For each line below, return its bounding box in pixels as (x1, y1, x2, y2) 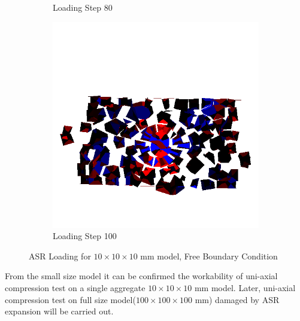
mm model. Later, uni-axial (194, 281, 296, 294)
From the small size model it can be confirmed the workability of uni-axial (5, 270, 278, 282)
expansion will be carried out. (5, 305, 114, 317)
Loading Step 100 (53, 230, 117, 242)
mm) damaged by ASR (195, 293, 280, 305)
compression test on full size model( (5, 293, 136, 305)
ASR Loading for (29, 249, 91, 262)
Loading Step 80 (53, 1, 113, 13)
